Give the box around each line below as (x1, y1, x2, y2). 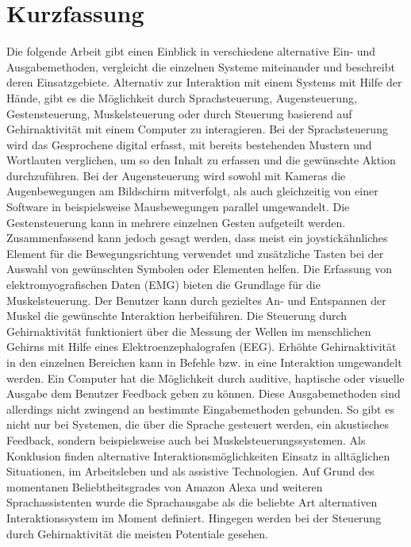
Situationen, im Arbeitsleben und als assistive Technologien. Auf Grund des (6, 463, 375, 480)
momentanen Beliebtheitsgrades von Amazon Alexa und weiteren (6, 478, 323, 495)
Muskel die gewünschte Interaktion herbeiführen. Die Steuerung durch (6, 307, 348, 324)
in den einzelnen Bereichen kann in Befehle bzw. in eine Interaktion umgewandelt (6, 354, 402, 370)
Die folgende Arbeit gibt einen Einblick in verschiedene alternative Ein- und (6, 43, 376, 60)
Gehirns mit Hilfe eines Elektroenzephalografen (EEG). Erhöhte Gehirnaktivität (6, 338, 397, 355)
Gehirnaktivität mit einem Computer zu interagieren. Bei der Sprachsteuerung (6, 121, 388, 137)
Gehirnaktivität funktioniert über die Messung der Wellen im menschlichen (6, 322, 371, 339)
